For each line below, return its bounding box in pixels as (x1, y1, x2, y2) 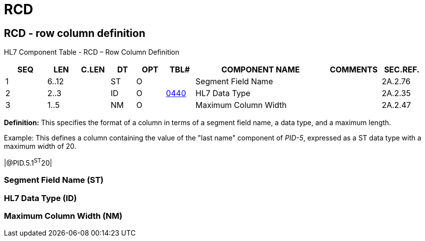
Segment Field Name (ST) (4, 175, 104, 185)
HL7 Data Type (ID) (4, 193, 77, 203)
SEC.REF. (384, 65, 420, 75)
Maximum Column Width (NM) (4, 210, 123, 221)
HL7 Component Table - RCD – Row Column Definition (4, 48, 180, 57)
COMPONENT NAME (221, 65, 300, 75)
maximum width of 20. (4, 142, 76, 151)
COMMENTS (329, 65, 378, 75)
